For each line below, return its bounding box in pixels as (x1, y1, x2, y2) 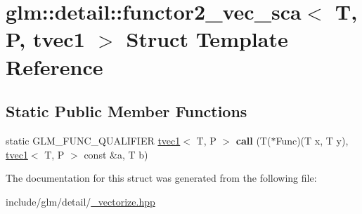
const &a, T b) (84, 147, 148, 161)
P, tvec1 (6, 25, 85, 53)
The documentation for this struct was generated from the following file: (6, 170, 317, 185)
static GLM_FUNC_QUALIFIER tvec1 (6, 133, 181, 147)
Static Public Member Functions (6, 100, 247, 122)
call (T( (235, 133, 271, 147)
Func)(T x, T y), (276, 133, 349, 147)
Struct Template (126, 25, 288, 53)
